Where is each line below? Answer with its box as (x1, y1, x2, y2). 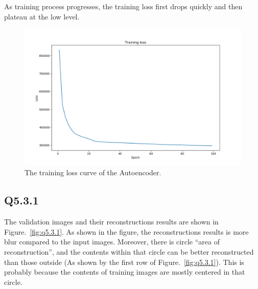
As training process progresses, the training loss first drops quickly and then (4, 1, 243, 11)
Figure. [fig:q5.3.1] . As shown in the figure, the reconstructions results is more (4, 226, 249, 237)
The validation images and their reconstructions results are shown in (4, 216, 219, 227)
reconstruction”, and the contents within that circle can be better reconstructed (4, 246, 254, 257)
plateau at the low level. (4, 11, 80, 22)
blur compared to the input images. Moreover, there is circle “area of (4, 236, 220, 247)
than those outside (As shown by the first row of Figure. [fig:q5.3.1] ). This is (4, 256, 244, 267)
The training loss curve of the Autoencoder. (25, 167, 161, 178)
